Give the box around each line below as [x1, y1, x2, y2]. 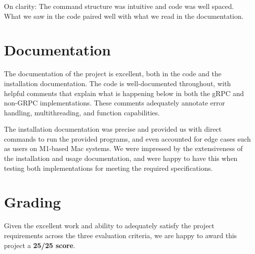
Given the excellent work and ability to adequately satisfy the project [4, 220, 214, 231]
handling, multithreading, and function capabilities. [4, 107, 160, 117]
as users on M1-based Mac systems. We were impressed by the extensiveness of [4, 143, 243, 153]
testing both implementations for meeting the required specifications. [4, 162, 213, 173]
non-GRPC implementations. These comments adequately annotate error [4, 98, 225, 108]
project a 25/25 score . [4, 240, 76, 250]
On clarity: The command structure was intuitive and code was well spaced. [4, 1, 234, 11]
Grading [4, 192, 61, 212]
